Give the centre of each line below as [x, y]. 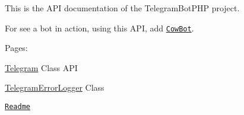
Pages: [16, 48]
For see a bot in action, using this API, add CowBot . [99, 28]
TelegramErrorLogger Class [55, 87]
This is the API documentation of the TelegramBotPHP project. [122, 8]
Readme [18, 107]
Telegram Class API [41, 67]
